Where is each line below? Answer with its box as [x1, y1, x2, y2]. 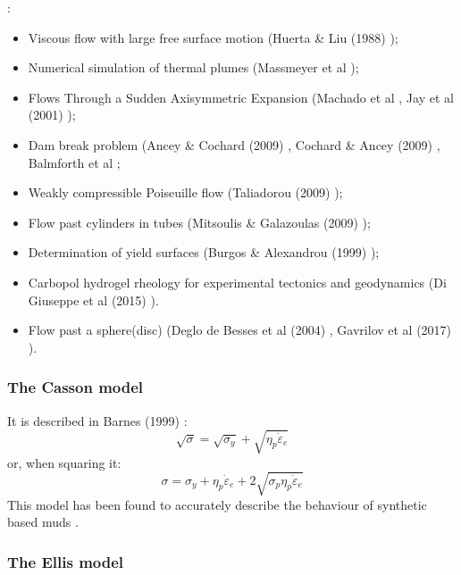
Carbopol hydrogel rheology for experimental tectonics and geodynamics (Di [28, 272, 447, 291]
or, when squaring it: [7, 453, 122, 471]
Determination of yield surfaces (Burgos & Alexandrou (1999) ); [28, 243, 380, 262]
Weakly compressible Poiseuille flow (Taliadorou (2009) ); [28, 183, 343, 202]
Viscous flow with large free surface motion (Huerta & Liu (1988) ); [28, 28, 398, 46]
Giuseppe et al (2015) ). [28, 290, 159, 309]
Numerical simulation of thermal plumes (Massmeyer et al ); [28, 58, 359, 77]
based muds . [7, 512, 79, 531]
